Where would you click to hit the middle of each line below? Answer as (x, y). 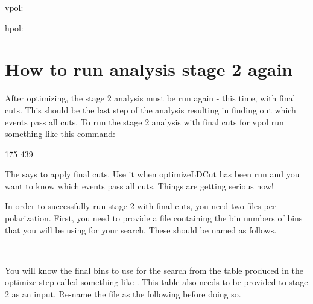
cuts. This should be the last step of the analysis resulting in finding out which (150, 109)
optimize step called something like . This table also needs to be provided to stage (156, 282)
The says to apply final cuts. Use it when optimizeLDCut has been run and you (152, 174)
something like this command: (60, 134)
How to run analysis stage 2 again (149, 69)
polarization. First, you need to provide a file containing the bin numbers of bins (154, 218)
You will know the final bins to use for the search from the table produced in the (154, 270)
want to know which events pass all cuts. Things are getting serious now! (139, 185)
